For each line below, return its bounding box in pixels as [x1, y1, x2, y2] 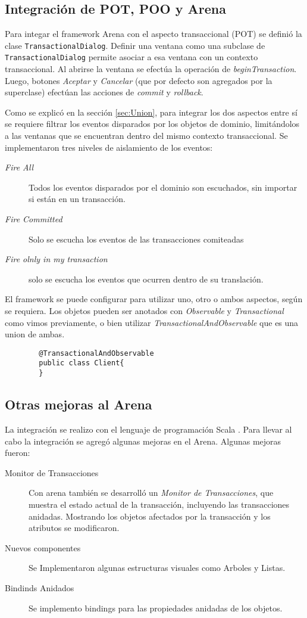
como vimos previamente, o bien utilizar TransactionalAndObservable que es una [5, 316, 299, 328]
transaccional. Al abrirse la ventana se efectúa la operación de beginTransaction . [5, 63, 297, 75]
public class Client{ [39, 359, 124, 368]
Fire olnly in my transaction [5, 253, 108, 265]
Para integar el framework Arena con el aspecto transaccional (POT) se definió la [5, 27, 302, 40]
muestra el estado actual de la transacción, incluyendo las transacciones [29, 498, 290, 510]
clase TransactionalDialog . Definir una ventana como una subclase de [5, 39, 265, 51]
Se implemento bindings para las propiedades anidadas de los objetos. [29, 601, 283, 614]
